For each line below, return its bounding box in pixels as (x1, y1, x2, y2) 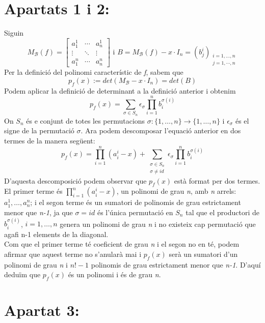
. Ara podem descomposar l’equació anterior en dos (81, 125, 241, 136)
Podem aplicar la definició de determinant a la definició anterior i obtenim (4, 85, 236, 96)
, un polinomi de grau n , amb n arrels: (116, 186, 236, 196)
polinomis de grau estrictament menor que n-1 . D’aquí (91, 259, 261, 270)
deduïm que (4, 269, 41, 280)
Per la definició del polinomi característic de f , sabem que (4, 67, 183, 77)
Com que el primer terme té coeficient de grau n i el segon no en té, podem (4, 239, 240, 249)
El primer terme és (4, 186, 63, 196)
